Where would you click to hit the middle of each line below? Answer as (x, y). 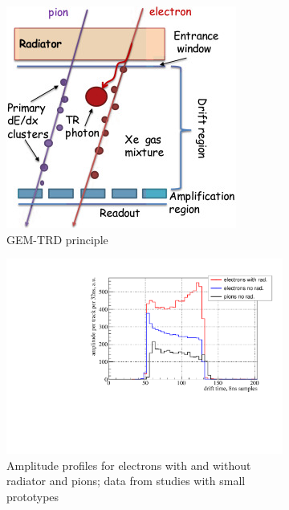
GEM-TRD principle (57, 239)
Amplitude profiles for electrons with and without (129, 465)
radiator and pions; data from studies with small (126, 481)
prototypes (33, 497)
